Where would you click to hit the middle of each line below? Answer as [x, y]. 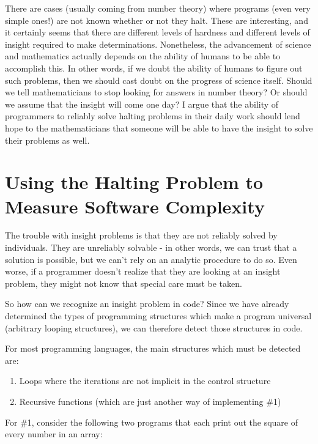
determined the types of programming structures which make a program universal [158, 316]
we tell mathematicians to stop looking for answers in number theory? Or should [156, 92]
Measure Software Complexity [135, 206]
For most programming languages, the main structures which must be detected [153, 348]
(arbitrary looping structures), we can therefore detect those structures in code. [154, 327]
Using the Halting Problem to [134, 182]
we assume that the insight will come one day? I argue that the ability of [142, 104]
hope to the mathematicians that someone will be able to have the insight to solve [159, 128]
